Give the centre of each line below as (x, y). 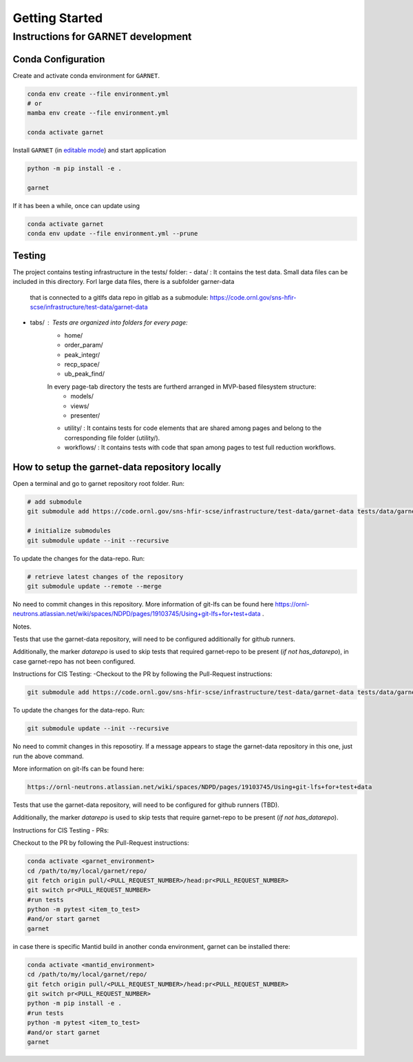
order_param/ (84, 345)
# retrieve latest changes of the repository (105, 576)
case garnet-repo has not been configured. (74, 661)
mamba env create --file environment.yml (98, 113)
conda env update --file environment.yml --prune (113, 234)
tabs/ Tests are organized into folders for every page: (109, 323)
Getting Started (58, 18)
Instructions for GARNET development (102, 37)
